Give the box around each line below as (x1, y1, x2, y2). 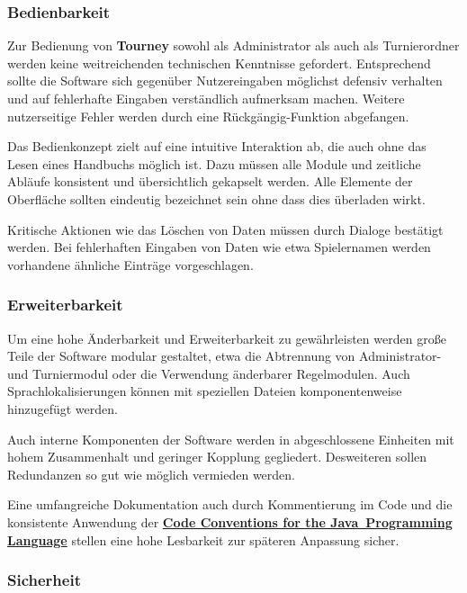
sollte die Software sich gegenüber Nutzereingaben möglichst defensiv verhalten (7, 71, 443, 90)
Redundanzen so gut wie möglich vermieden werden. (7, 464, 295, 483)
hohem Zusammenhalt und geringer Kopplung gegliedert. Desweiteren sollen (7, 447, 427, 466)
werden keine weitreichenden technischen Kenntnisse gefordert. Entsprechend (7, 53, 431, 72)
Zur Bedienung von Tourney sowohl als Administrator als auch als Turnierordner (7, 36, 460, 55)
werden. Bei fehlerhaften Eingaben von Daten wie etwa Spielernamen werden (7, 238, 431, 256)
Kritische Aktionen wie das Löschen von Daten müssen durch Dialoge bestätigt (7, 220, 444, 238)
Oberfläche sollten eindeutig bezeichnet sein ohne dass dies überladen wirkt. (7, 189, 426, 208)
